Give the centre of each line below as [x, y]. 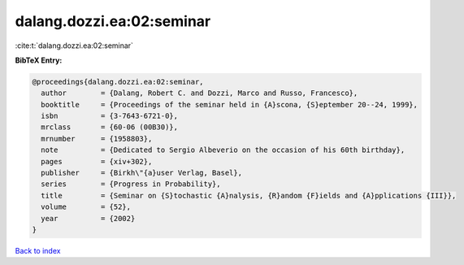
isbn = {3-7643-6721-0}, [110, 116]
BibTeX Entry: [39, 60]
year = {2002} [88, 218]
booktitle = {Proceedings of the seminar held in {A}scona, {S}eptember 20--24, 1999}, [230, 104]
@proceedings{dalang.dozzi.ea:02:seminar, [118, 82]
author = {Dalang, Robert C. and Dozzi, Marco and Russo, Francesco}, [199, 93]
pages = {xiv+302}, [97, 161]
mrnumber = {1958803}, [97, 139]
